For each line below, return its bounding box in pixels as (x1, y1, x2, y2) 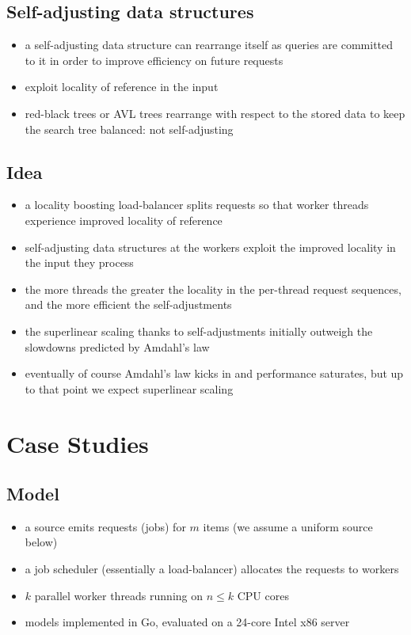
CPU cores (237, 587, 289, 603)
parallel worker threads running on (34, 587, 204, 603)
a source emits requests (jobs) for (25, 518, 186, 534)
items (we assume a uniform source (203, 518, 373, 534)
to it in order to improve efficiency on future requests (25, 51, 284, 68)
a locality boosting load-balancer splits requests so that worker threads (25, 196, 369, 213)
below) (25, 534, 58, 550)
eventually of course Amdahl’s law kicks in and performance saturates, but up (25, 365, 404, 382)
